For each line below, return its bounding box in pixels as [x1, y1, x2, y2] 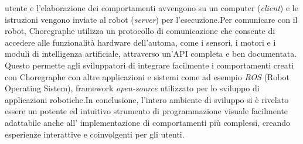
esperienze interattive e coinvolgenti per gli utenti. [5, 128, 185, 140]
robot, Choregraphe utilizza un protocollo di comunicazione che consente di [5, 25, 275, 37]
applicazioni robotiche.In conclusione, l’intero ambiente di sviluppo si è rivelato [5, 93, 289, 105]
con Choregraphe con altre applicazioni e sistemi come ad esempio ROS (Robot [5, 70, 290, 83]
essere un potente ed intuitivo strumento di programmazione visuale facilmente [5, 105, 288, 117]
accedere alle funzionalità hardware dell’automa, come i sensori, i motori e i [5, 36, 276, 48]
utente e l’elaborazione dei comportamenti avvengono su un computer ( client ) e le [5, 2, 298, 13]
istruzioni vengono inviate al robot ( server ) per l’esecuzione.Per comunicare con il [5, 13, 298, 25]
